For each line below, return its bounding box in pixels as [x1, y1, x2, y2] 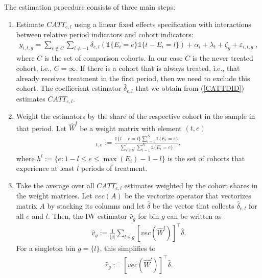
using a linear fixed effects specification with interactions [74, 18, 251, 29]
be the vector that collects [152, 200, 234, 211]
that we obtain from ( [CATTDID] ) [135, 83, 244, 93]
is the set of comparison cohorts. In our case [44, 53, 183, 63]
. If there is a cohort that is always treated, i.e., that [76, 63, 240, 73]
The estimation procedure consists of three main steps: [4, 2, 175, 12]
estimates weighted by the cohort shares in [124, 180, 258, 190]
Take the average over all [16, 180, 94, 190]
